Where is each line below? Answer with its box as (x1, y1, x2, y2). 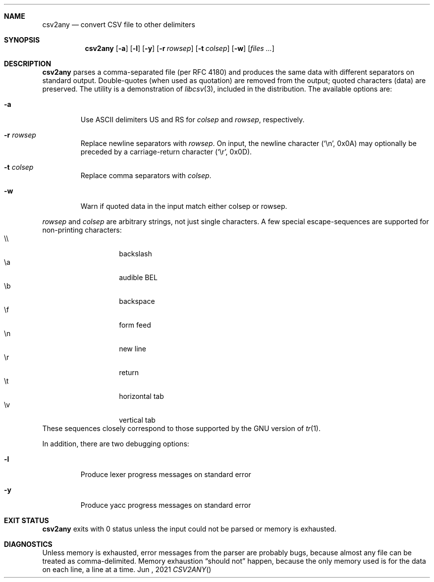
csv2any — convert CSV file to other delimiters (42, 20, 195, 29)
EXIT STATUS (4, 516, 49, 525)
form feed (119, 321, 151, 329)
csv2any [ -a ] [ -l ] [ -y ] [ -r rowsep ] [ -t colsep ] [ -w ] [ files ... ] (85, 44, 274, 52)
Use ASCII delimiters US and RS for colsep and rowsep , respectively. (80, 115, 305, 124)
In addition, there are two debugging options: (42, 439, 189, 448)
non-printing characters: (42, 226, 122, 234)
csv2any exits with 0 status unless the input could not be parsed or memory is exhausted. (42, 525, 337, 533)
